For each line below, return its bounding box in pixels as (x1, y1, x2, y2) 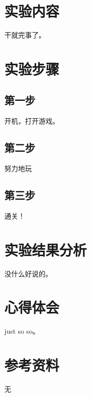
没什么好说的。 (4, 268, 52, 278)
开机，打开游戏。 (4, 116, 59, 126)
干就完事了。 (4, 30, 45, 40)
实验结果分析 (4, 239, 87, 260)
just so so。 (4, 326, 40, 336)
